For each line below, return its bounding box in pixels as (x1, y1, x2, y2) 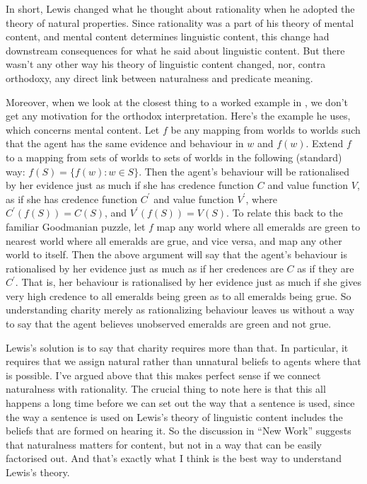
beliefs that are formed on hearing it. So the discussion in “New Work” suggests (6, 423, 351, 438)
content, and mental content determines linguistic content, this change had (6, 29, 330, 44)
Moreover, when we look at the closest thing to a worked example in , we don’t (6, 94, 349, 109)
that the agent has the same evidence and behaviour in (6, 136, 244, 151)
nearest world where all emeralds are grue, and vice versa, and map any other (6, 233, 342, 248)
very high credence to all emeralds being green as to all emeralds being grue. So (6, 288, 351, 303)
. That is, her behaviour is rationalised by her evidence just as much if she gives (15, 275, 361, 289)
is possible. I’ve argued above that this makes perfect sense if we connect (6, 367, 321, 382)
